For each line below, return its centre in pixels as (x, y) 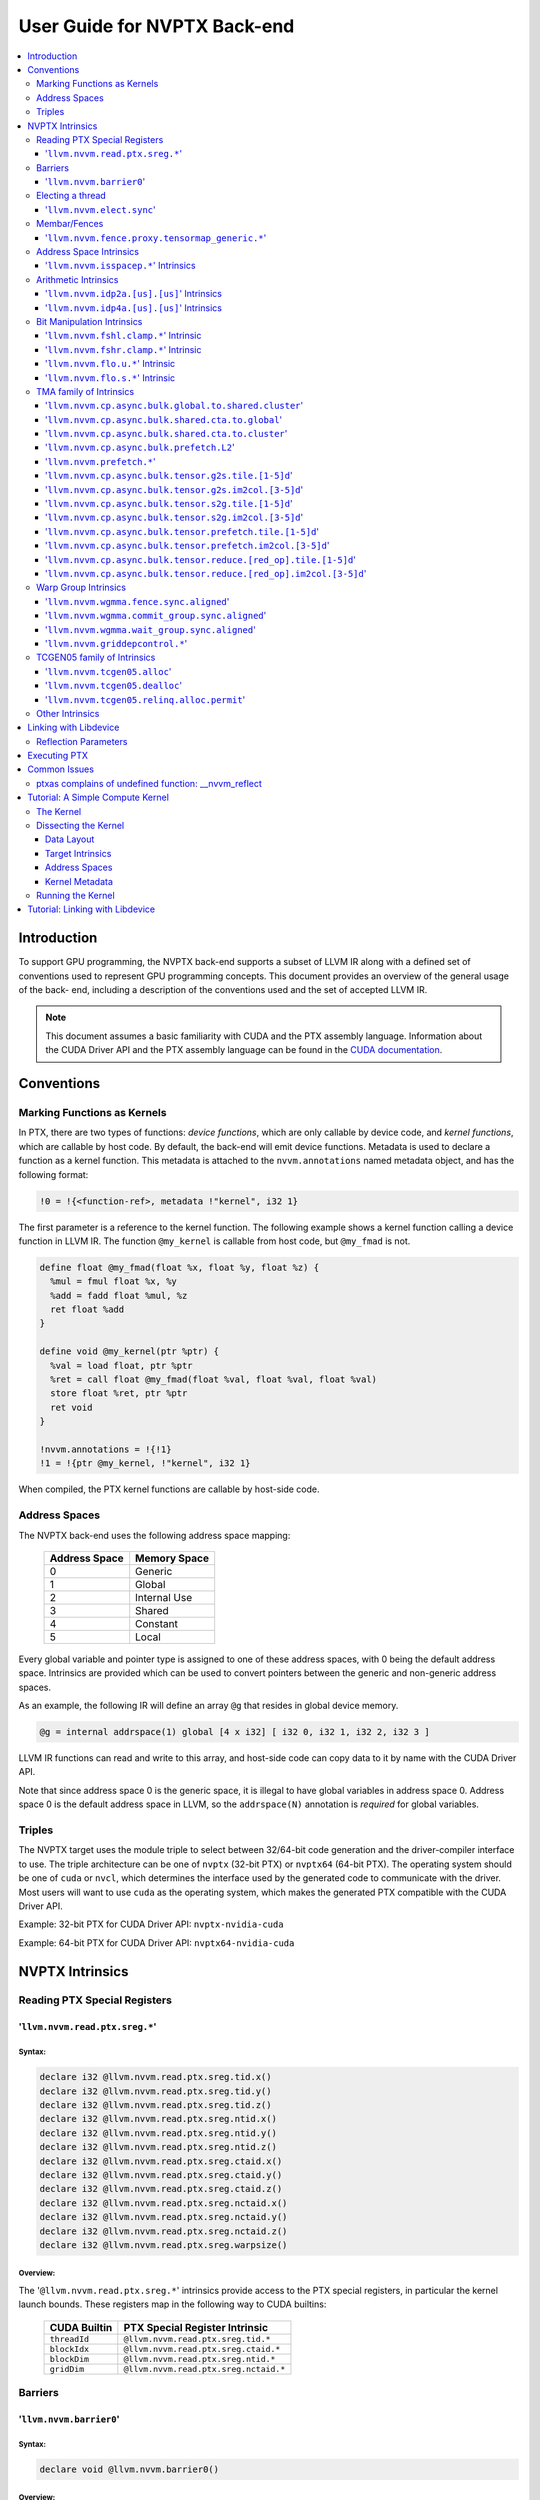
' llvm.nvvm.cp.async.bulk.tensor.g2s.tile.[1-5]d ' (169, 476)
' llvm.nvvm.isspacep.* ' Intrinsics (120, 266)
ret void (71, 1407)
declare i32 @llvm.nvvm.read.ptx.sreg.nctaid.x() (163, 2203)
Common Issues (61, 769)
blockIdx (69, 2348)
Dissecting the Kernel (80, 826)
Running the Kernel (75, 895)
